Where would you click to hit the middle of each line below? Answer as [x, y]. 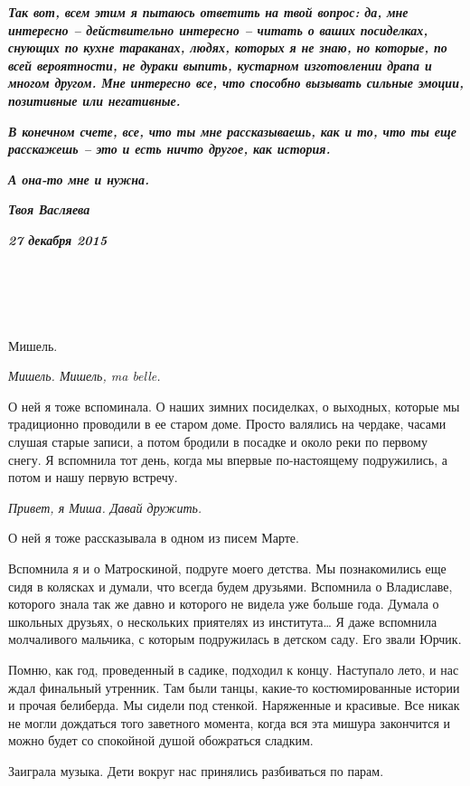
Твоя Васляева [49, 209]
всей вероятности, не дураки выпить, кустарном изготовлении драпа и [220, 65]
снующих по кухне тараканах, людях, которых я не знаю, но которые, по [228, 47]
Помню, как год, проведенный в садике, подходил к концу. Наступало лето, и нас [234, 669]
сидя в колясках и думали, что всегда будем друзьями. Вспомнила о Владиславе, [230, 586]
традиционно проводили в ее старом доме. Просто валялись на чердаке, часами [227, 424]
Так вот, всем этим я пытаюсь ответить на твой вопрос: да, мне [208, 12]
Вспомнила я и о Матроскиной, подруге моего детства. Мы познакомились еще [227, 568]
